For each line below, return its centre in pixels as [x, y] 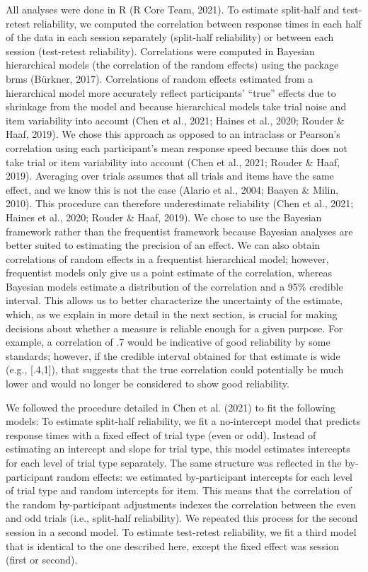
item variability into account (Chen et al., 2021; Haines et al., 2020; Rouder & [175, 120]
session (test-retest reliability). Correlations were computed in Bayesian [160, 51]
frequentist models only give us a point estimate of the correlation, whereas [169, 273]
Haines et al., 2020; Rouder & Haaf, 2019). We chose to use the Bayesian [164, 217]
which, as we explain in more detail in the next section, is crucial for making [172, 314]
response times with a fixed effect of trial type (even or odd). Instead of [161, 434]
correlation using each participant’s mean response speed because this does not [177, 147]
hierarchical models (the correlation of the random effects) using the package [172, 65]
